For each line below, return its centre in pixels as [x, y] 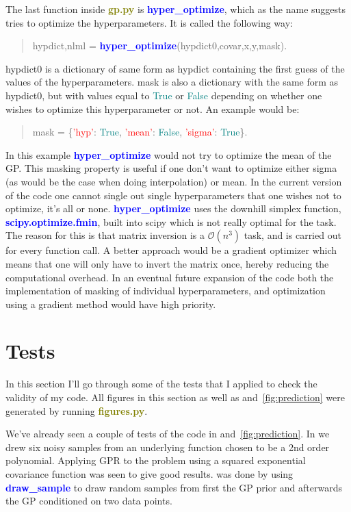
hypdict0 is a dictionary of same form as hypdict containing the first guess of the [175, 68]
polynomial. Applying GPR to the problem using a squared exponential [156, 460]
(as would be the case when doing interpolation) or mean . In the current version [174, 181]
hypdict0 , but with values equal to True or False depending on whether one [164, 95]
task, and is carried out [292, 235]
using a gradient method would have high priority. [111, 304]
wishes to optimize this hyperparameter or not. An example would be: [153, 108]
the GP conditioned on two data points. [89, 501]
